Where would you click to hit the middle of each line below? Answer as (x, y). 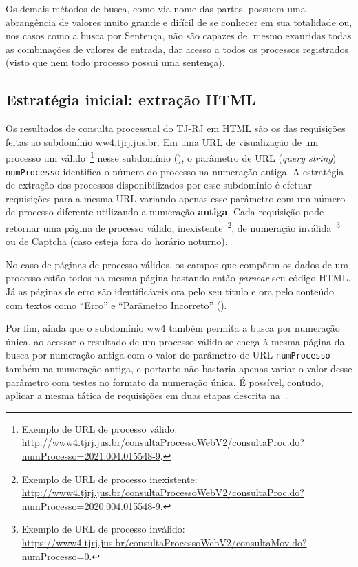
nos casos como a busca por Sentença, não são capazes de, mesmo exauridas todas (179, 35)
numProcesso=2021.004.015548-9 (91, 456)
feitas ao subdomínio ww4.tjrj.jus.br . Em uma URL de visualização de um (162, 141)
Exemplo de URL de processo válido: (99, 428)
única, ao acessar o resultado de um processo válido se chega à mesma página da (175, 341)
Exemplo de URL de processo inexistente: (109, 479)
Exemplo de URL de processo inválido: (103, 529)
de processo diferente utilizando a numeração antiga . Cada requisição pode (165, 212)
